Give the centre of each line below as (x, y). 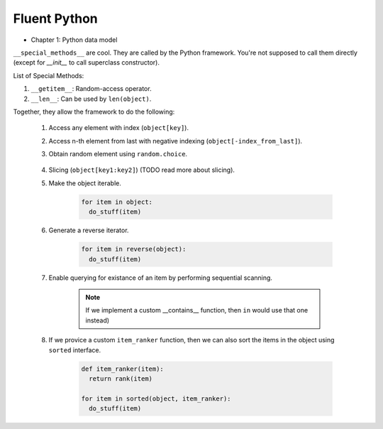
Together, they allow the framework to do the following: (94, 112)
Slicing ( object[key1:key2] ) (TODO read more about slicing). (142, 170)
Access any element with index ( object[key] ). (119, 128)
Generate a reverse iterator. (89, 230)
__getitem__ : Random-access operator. (91, 89)
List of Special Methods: (49, 75)
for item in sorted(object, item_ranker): (156, 398)
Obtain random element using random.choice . (118, 154)
